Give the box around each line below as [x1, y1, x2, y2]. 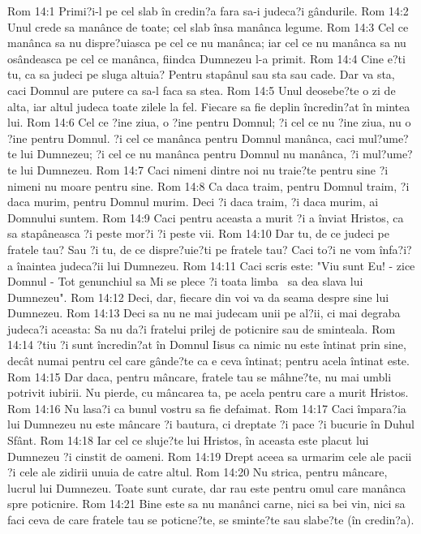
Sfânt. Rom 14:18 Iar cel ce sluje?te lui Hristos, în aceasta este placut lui [7, 432, 369, 449]
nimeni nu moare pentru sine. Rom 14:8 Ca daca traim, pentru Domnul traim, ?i [7, 177, 410, 194]
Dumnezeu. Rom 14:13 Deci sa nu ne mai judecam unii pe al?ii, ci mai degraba [7, 304, 401, 321]
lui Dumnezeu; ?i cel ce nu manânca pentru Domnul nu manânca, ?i [20, 145, 359, 162]
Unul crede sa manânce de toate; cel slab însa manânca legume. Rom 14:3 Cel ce [7, 18, 409, 35]
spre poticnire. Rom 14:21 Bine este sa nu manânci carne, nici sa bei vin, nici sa [7, 495, 406, 512]
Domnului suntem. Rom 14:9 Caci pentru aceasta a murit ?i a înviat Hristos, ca [7, 209, 404, 226]
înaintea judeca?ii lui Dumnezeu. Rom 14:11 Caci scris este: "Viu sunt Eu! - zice [16, 256, 415, 273]
